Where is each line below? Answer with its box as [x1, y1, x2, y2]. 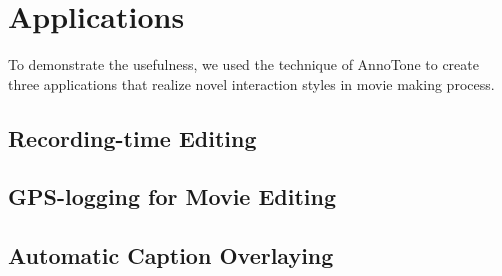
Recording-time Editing [8, 122, 257, 153]
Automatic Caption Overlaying [8, 240, 334, 271]
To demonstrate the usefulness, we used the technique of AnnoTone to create [8, 54, 479, 75]
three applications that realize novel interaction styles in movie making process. [8, 73, 495, 94]
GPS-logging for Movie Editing [8, 181, 337, 212]
